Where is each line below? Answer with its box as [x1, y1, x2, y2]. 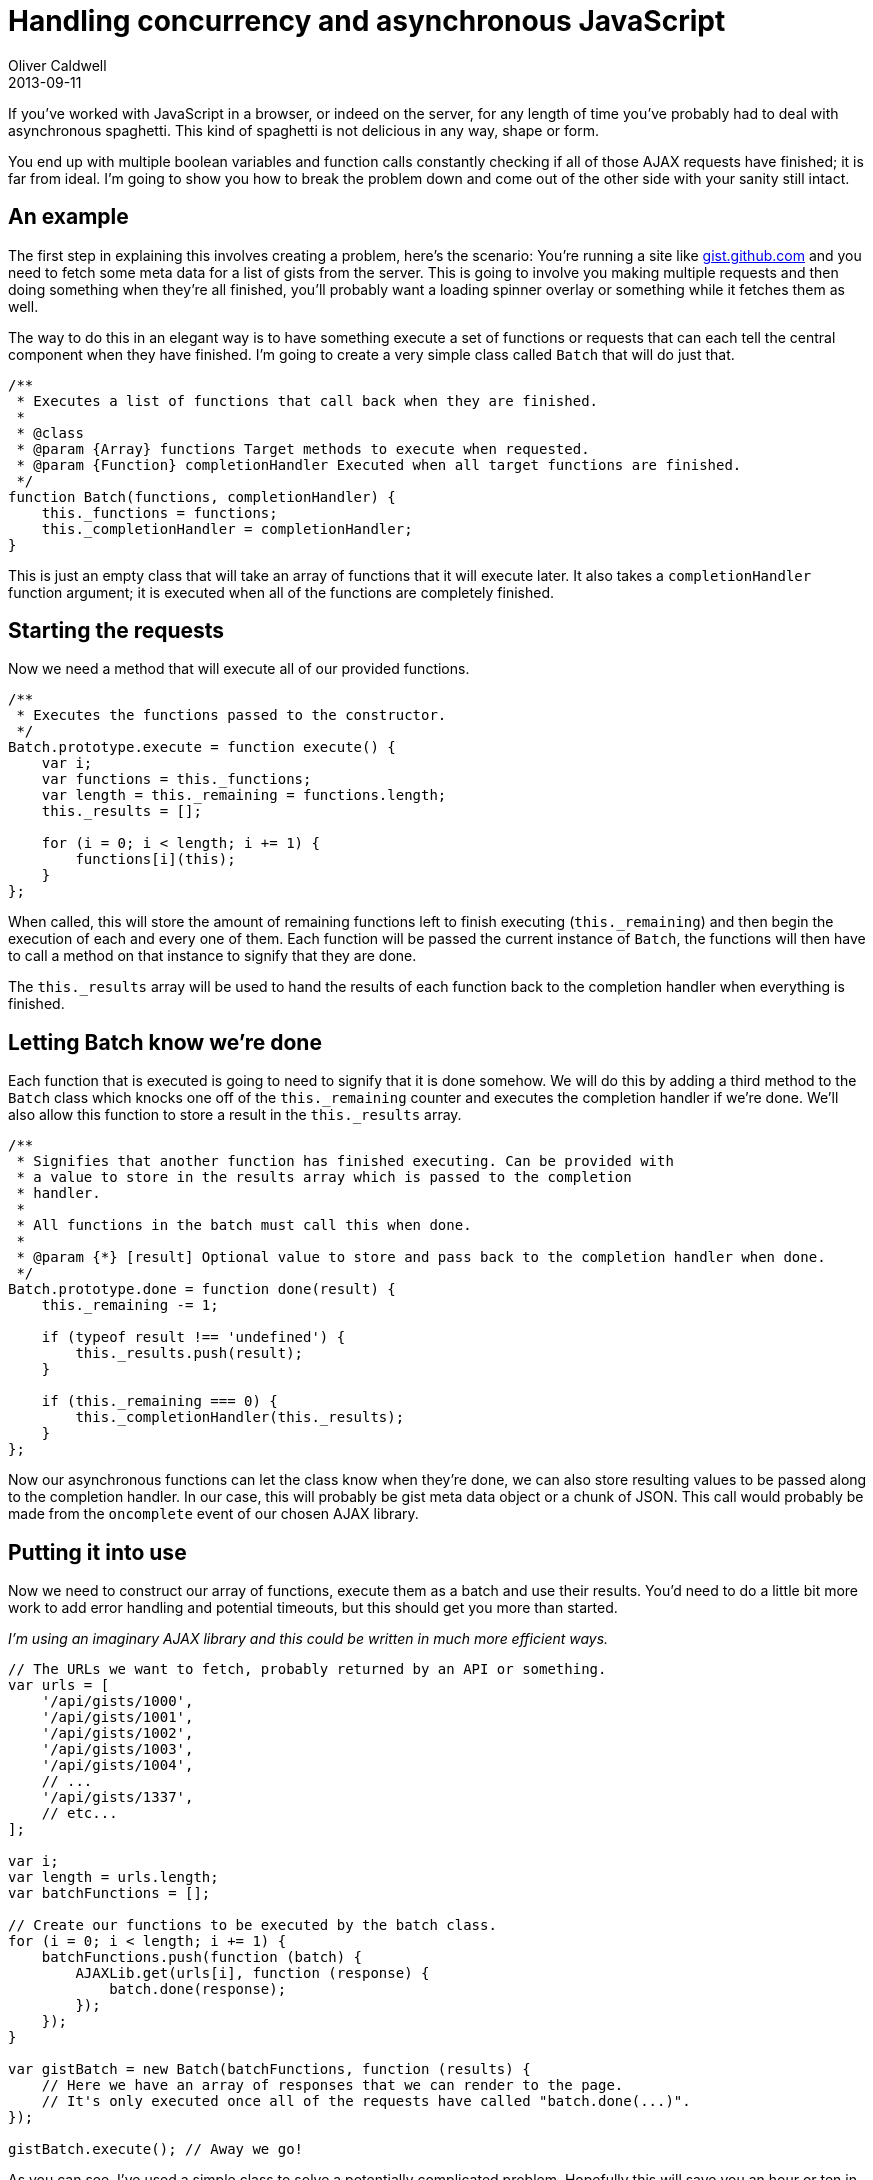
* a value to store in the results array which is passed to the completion [16, 1169, 632, 1186]
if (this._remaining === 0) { [41, 1393, 278, 1410]
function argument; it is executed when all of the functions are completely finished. [8, 583, 555, 601]
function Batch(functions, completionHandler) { [8, 488, 396, 505]
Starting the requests [8, 618, 225, 644]
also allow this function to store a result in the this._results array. [8, 1106, 462, 1124]
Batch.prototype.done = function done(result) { [8, 1281, 396, 1298]
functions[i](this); [75, 851, 236, 868]
